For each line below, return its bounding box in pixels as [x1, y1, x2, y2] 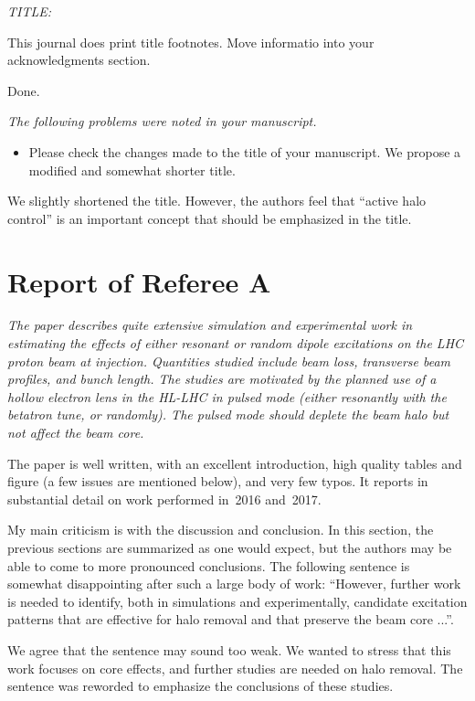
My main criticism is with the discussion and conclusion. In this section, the [7, 520, 434, 539]
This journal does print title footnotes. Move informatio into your [7, 32, 375, 51]
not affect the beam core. [7, 423, 144, 442]
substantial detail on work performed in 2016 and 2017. [7, 489, 322, 508]
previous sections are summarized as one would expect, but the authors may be [7, 538, 452, 557]
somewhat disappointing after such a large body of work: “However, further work [7, 574, 461, 593]
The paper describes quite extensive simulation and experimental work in [7, 315, 413, 335]
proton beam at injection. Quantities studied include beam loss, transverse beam [7, 351, 451, 370]
